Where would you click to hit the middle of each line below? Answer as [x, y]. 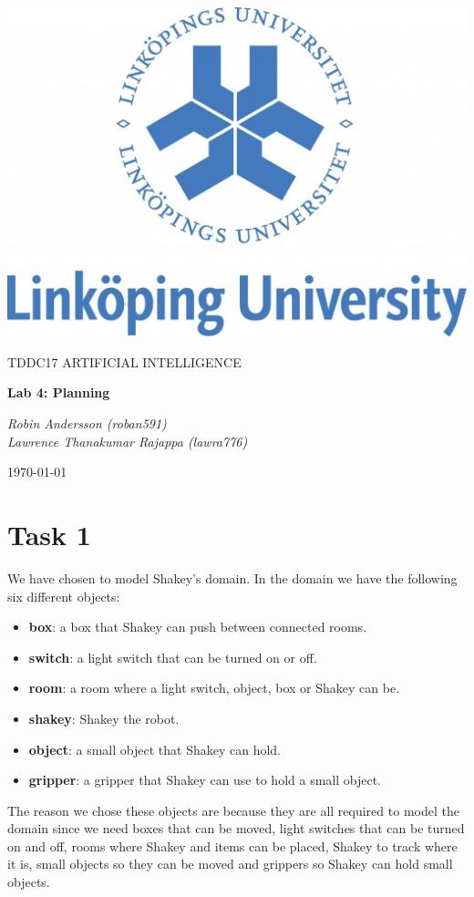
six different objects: [64, 596]
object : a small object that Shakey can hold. [155, 749]
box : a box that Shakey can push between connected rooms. [198, 627]
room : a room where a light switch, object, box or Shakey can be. [214, 688]
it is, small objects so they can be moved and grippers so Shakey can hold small [230, 864]
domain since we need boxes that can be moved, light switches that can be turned [236, 828]
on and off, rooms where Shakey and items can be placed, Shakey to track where [232, 845]
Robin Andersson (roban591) [87, 423]
